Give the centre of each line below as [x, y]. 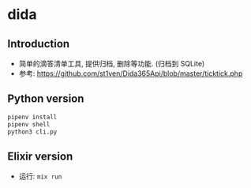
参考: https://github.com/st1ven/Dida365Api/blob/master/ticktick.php [131, 73]
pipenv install [32, 117]
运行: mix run [40, 176]
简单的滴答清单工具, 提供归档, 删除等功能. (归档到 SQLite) [112, 64]
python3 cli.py [32, 132]
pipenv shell [29, 124]
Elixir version [40, 156]
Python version [46, 99]
